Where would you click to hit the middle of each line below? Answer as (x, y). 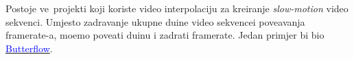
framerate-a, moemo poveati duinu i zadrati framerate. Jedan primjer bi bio (165, 35)
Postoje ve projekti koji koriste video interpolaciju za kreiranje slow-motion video (177, 8)
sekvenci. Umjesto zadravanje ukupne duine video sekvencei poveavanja (155, 21)
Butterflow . (29, 48)
